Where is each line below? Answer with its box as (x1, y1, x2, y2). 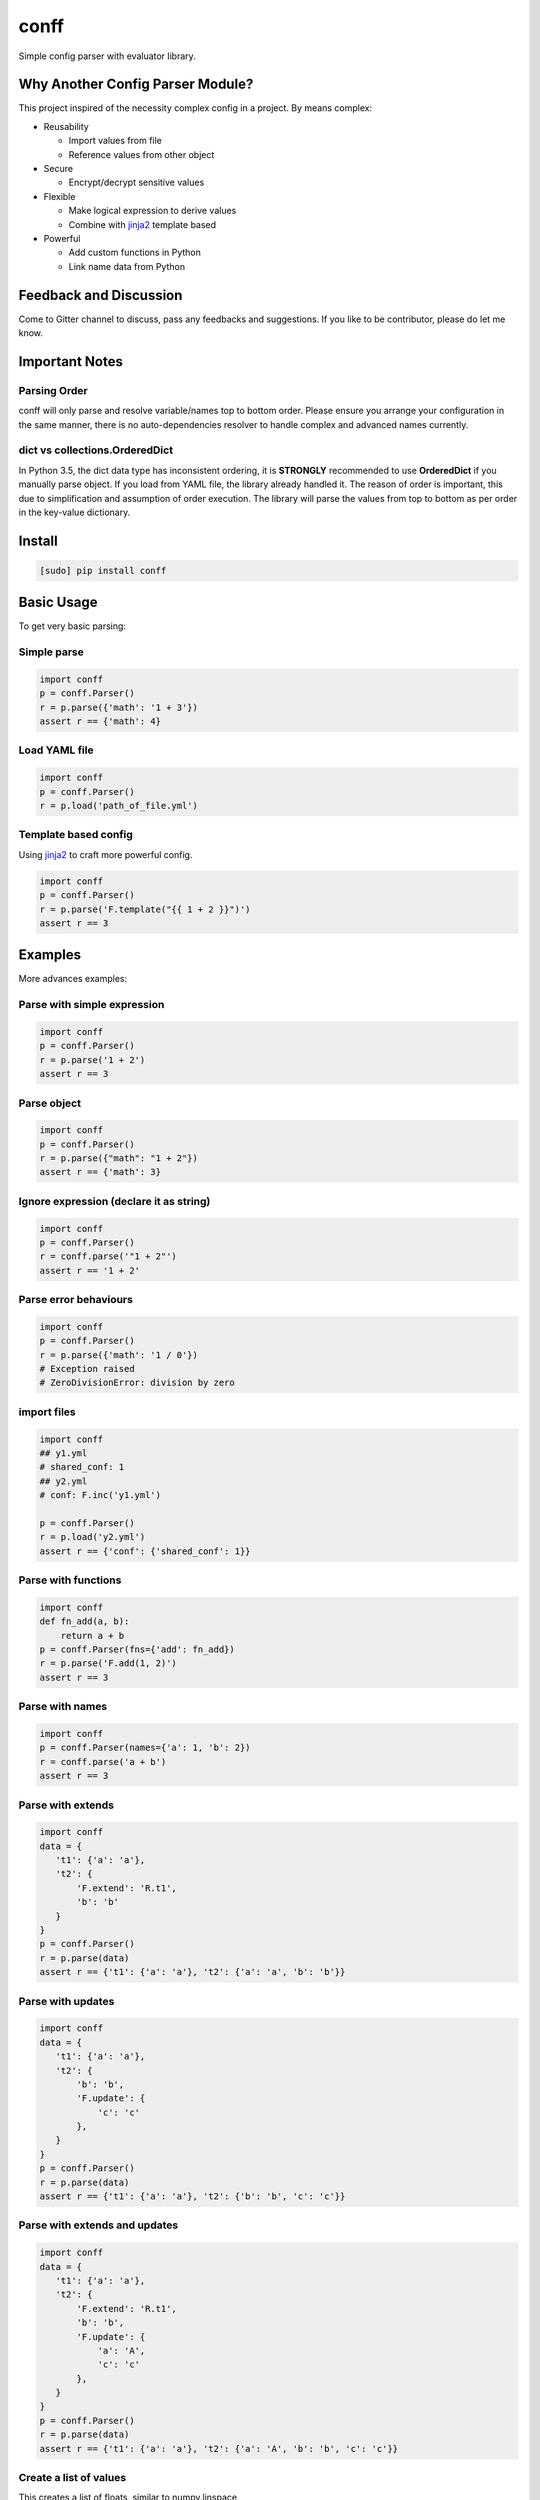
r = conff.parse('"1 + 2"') (39, 1251, 177, 1262)
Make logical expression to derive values (68, 205, 237, 217)
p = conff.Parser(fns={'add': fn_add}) (39, 1644, 235, 1655)
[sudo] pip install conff (39, 565, 167, 576)
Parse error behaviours (18, 1293, 134, 1307)
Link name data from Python (68, 260, 185, 272)
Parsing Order (18, 383, 89, 397)
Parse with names (18, 1700, 108, 1714)
